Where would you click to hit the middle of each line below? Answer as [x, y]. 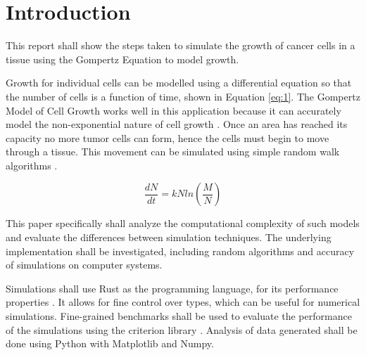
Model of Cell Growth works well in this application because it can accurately [173, 110]
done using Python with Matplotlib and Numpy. [110, 343]
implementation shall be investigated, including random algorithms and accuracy [180, 251]
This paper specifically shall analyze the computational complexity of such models [183, 223]
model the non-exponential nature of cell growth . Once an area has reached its [177, 124]
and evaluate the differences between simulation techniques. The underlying [169, 237]
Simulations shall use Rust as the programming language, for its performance [172, 288]
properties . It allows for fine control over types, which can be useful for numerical [183, 302]
